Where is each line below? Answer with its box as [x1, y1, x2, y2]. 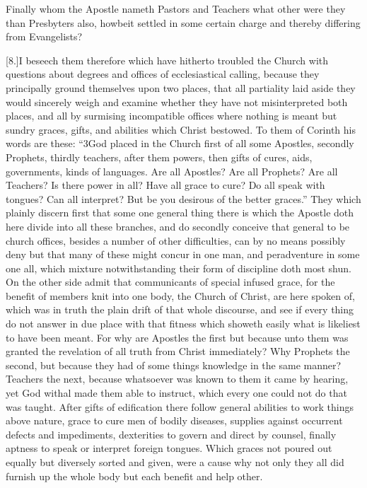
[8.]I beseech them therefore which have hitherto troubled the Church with [6, 52, 329, 67]
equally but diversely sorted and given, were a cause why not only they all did [6, 455, 344, 469]
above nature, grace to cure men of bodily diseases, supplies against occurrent [6, 413, 343, 428]
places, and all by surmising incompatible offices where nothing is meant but [6, 108, 337, 123]
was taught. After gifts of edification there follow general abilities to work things [6, 399, 354, 414]
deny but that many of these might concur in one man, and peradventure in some [6, 247, 360, 262]
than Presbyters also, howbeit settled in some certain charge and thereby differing [6, 15, 361, 30]
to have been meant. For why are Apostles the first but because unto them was [6, 330, 349, 344]
